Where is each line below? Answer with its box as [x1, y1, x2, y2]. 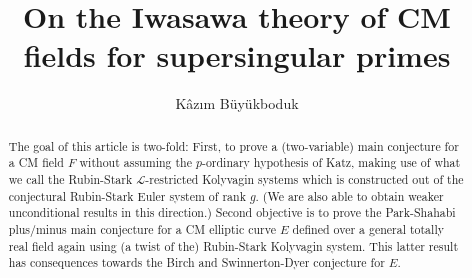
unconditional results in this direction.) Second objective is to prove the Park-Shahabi [8, 204, 456, 221]
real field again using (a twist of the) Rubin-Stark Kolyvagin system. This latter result [8, 237, 459, 254]
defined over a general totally [292, 220, 444, 237]
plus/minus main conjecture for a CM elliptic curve [8, 220, 276, 237]
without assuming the [79, 154, 192, 171]
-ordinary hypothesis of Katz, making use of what [201, 154, 461, 171]
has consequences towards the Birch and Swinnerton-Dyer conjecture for [8, 254, 385, 271]
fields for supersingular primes [23, 35, 451, 76]
